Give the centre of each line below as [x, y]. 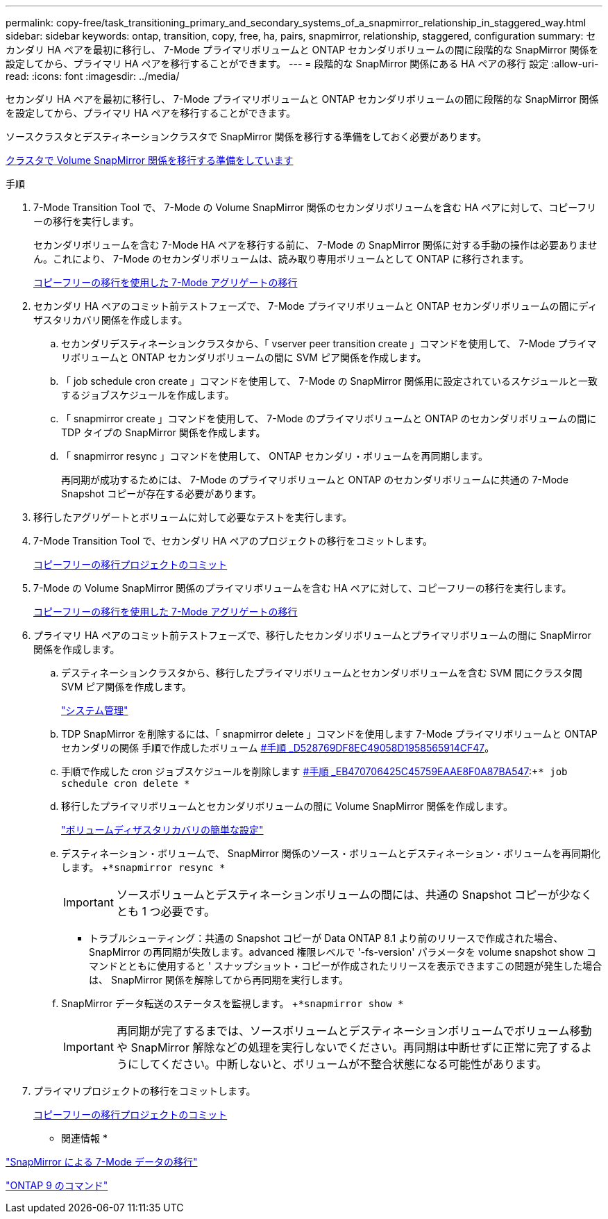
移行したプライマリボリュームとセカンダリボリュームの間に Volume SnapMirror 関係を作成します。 [287, 806]
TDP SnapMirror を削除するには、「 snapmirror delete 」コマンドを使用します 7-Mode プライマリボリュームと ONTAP [329, 734]
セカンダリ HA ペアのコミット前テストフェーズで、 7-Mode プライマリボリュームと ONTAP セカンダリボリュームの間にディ [315, 306]
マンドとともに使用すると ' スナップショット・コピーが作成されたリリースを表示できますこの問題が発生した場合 [346, 966]
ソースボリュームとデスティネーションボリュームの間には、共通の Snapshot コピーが [338, 895]
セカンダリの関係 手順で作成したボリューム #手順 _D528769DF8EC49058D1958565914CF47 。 [278, 748]
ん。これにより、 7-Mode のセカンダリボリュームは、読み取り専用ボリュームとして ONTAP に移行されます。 [281, 259]
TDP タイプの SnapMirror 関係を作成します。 [163, 432]
